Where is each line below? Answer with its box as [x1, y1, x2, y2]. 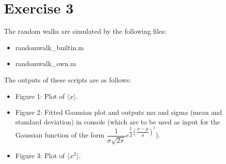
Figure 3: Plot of [15, 150, 65, 161]
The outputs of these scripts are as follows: [4, 74, 131, 84]
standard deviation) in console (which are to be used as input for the [15, 116, 220, 126]
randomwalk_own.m [15, 58, 76, 68]
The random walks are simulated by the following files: [4, 26, 167, 36]
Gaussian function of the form [15, 130, 105, 140]
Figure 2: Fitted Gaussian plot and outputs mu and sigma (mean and [15, 107, 222, 117]
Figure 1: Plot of [15, 91, 65, 101]
